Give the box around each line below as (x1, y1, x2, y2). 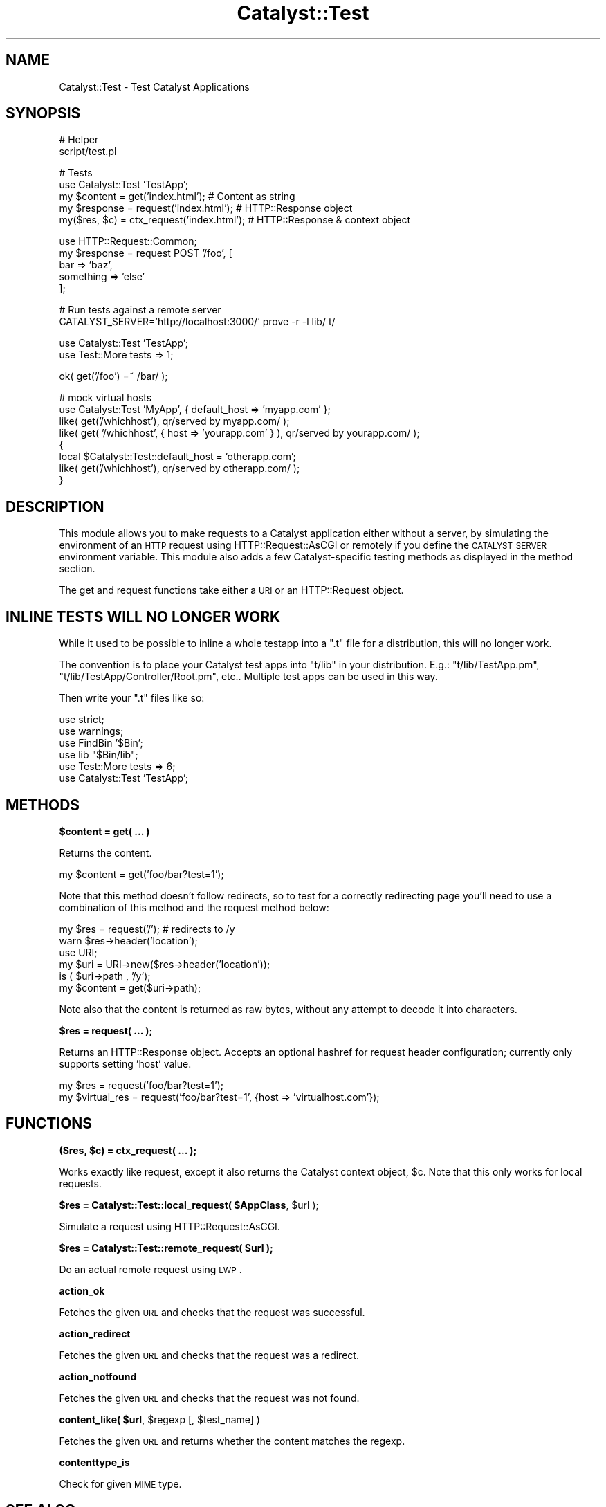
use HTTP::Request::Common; (59, 235, 197, 248)
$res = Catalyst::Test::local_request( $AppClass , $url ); (59, 1198, 319, 1211)
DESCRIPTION (6, 497, 104, 515)
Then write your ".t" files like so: (59, 692, 205, 704)
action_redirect (59, 1327, 131, 1340)
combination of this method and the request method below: (59, 901, 329, 913)
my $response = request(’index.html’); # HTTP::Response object (59, 202, 353, 214)
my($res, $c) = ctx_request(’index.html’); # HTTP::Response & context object (59, 214, 411, 226)
